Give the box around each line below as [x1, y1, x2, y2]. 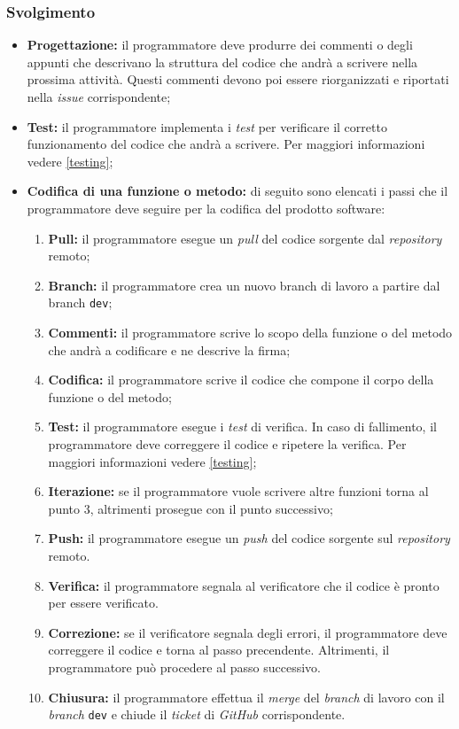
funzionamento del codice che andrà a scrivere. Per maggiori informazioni [27, 135, 425, 153]
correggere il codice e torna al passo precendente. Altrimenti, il [48, 640, 390, 659]
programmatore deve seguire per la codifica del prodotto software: [27, 198, 385, 217]
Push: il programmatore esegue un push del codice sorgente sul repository [48, 529, 450, 547]
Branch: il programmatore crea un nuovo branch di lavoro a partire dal [48, 275, 440, 294]
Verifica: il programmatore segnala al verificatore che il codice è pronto [48, 576, 440, 594]
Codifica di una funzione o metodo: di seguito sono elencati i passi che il [27, 182, 448, 200]
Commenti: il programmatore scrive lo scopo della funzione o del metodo [48, 323, 453, 341]
